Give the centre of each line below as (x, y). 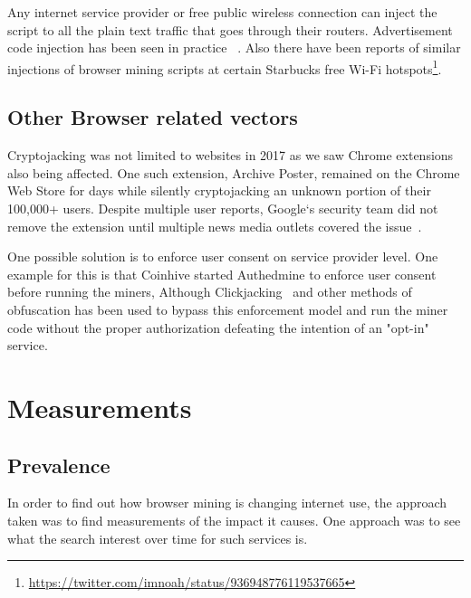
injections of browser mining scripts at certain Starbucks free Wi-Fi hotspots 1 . (225, 67)
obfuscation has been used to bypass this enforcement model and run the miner (228, 309)
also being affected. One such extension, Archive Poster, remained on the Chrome (234, 172)
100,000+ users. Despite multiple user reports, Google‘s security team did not (223, 209)
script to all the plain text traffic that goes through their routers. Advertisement (230, 29)
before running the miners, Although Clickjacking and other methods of (210, 292)
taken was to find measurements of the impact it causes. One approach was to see (234, 520)
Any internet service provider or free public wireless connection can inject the (222, 12)
